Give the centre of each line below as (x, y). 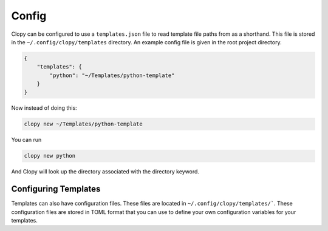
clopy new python (50, 156)
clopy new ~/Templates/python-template (83, 124)
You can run (26, 140)
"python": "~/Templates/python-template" (112, 75)
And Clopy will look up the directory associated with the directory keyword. (105, 172)
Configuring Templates (56, 189)
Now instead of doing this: (44, 108)
